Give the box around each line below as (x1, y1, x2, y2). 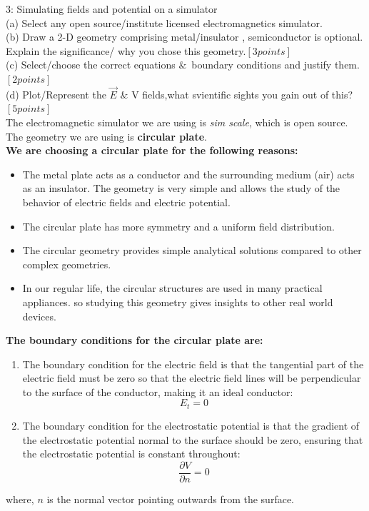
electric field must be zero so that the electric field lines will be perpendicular (22, 370, 361, 385)
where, (6, 491, 34, 506)
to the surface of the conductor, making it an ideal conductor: (22, 384, 293, 399)
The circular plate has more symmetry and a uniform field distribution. (22, 218, 335, 233)
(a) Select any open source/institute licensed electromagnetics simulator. (6, 15, 323, 30)
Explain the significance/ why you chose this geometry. (6, 43, 246, 58)
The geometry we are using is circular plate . (6, 128, 207, 143)
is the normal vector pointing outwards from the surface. (46, 491, 294, 506)
